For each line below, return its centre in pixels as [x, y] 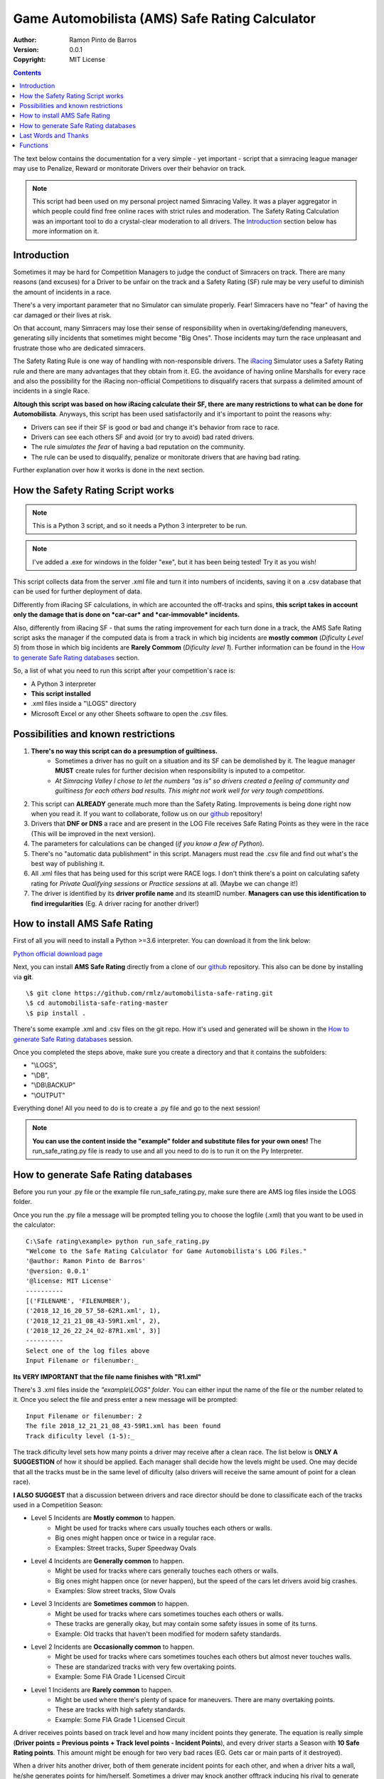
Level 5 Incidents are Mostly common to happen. [103, 1518]
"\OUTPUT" [48, 1095]
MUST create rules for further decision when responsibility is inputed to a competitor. [180, 771]
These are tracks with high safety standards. [121, 1710]
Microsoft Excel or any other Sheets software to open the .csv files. [129, 713]
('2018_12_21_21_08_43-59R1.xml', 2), [94, 1321]
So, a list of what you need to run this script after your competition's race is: [124, 671]
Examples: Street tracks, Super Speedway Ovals [126, 1548]
